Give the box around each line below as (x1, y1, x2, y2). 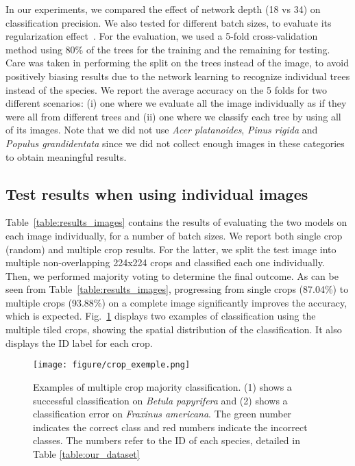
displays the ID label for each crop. (5, 335, 153, 350)
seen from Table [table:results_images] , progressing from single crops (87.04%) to (5, 282, 349, 296)
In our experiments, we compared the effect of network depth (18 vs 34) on (5, 2, 321, 16)
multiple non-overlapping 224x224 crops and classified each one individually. (5, 255, 325, 270)
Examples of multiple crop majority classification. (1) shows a (33, 379, 292, 393)
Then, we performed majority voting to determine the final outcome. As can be (5, 268, 339, 283)
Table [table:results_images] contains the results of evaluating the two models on (5, 215, 347, 229)
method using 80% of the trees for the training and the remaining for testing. (5, 42, 330, 56)
